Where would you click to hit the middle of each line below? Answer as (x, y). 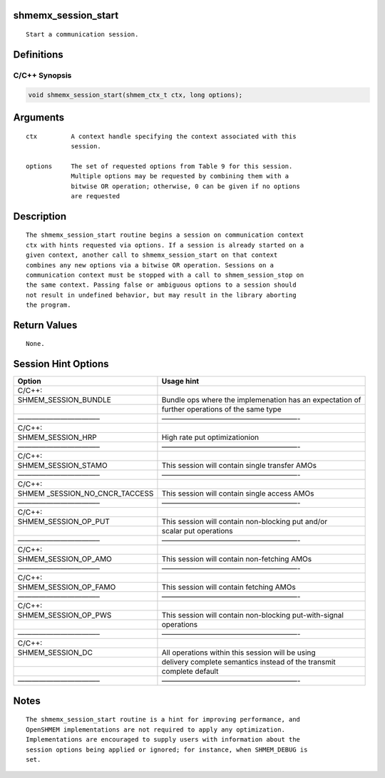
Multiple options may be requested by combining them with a (180, 176)
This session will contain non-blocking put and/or (245, 522)
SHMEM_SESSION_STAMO (62, 466)
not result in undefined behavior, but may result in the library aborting (161, 295)
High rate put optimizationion (210, 437)
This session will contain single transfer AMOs (239, 466)
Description (40, 216)
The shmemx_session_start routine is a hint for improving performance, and (163, 720)
